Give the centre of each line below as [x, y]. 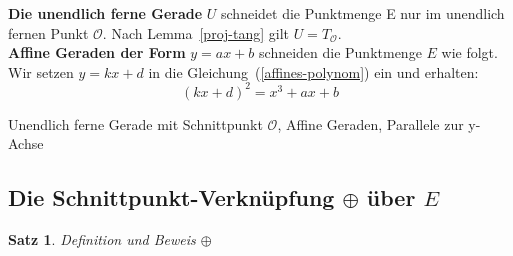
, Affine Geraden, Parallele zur [370, 123]
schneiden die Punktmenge [340, 52]
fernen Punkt [48, 32]
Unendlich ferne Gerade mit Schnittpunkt [135, 123]
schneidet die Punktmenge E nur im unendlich [363, 13]
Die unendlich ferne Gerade [105, 13]
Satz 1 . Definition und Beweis [102, 239]
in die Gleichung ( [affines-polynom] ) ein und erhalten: [313, 71]
